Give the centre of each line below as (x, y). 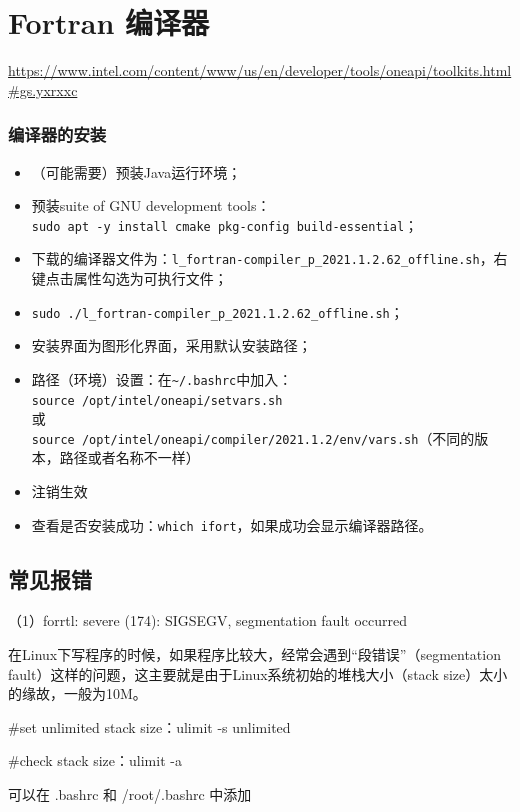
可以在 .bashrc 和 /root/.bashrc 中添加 (130, 794)
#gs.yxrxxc (43, 89)
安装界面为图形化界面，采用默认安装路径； (171, 345)
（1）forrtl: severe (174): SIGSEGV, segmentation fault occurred (207, 620)
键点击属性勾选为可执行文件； (129, 278)
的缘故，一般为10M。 (77, 693)
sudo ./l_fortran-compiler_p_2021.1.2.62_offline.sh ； (217, 311)
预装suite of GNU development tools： (151, 205)
